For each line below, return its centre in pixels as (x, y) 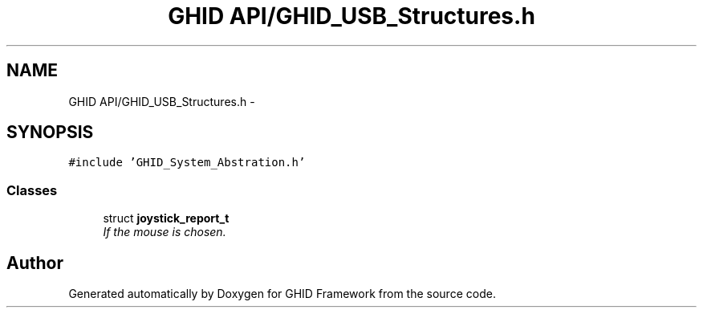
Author (35, 263)
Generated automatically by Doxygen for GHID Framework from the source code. (282, 294)
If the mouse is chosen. (165, 232)
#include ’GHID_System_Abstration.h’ (187, 163)
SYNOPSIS (50, 133)
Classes (32, 190)
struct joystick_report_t (166, 218)
